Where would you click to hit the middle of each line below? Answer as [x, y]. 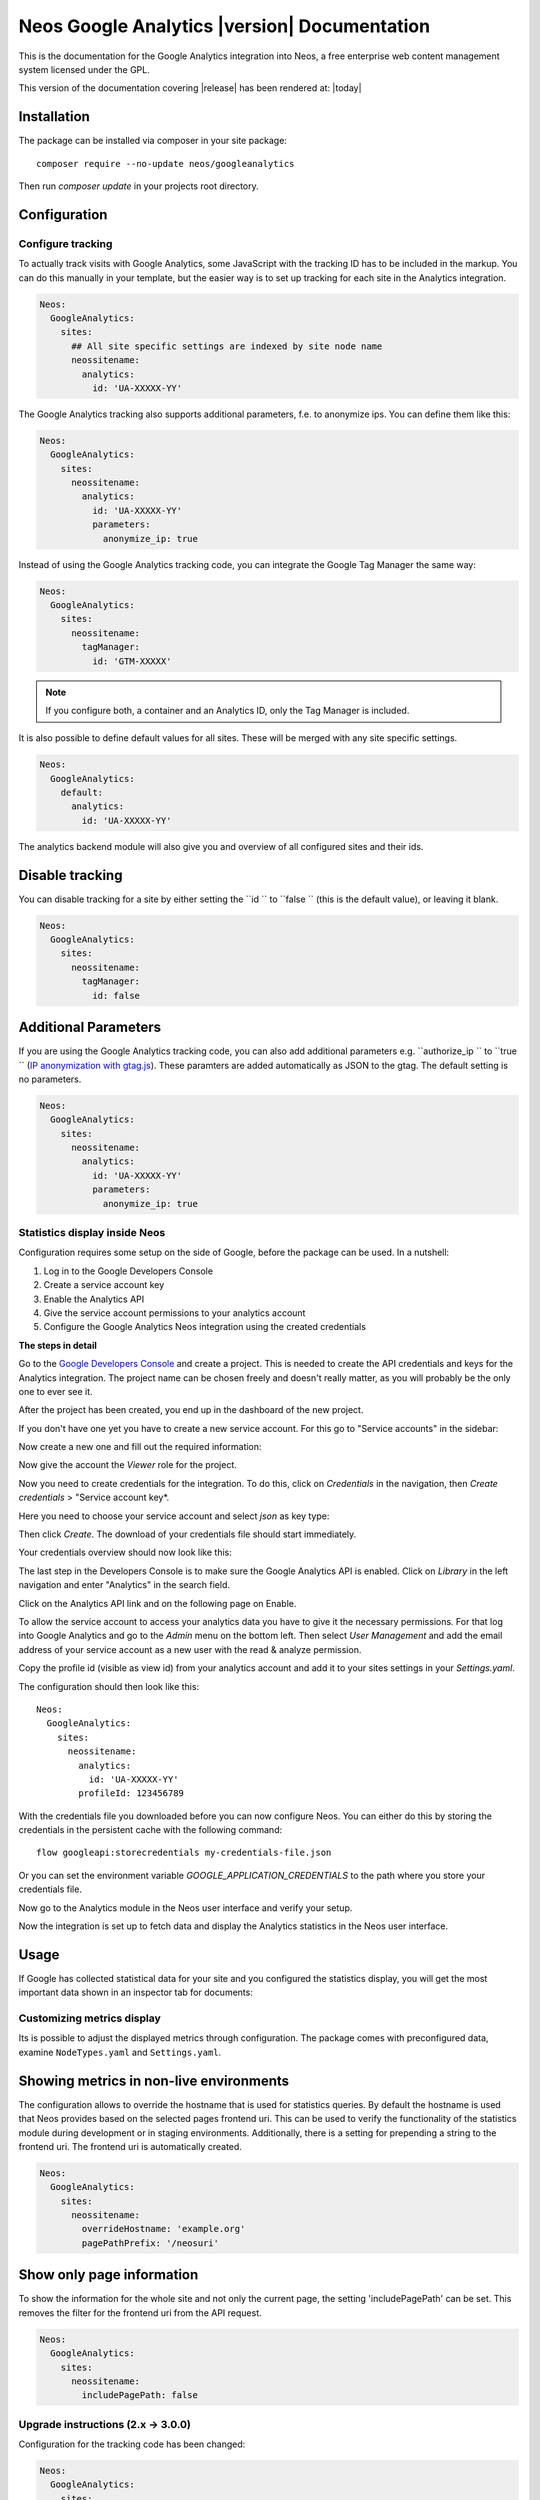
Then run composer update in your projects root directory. [138, 186]
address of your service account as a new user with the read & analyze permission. [190, 1649]
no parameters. [50, 1079]
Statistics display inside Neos [92, 1233]
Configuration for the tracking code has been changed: [132, 2444]
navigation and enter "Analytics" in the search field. [124, 1585]
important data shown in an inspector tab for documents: [136, 1992]
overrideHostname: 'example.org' [163, 2229]
